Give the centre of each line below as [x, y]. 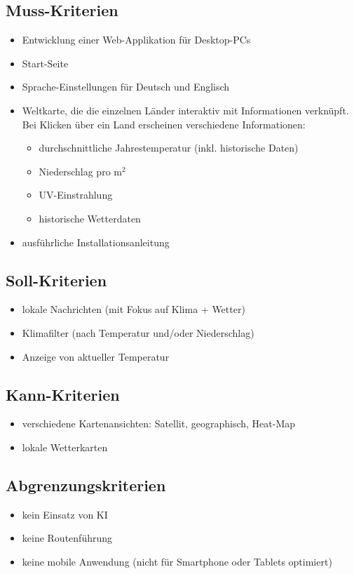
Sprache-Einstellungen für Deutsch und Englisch [126, 87]
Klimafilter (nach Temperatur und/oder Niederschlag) [138, 332]
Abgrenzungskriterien [86, 485]
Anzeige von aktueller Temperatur [96, 356]
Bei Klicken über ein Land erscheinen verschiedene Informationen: [164, 124]
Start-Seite [45, 63]
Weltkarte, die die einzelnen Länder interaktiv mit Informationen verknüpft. [185, 110]
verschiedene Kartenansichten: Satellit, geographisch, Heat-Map [159, 423]
